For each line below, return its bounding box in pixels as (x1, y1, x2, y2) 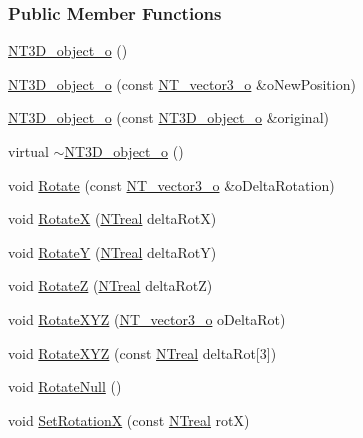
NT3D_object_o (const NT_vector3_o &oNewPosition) (8, 73, 356, 94)
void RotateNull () (8, 376, 122, 397)
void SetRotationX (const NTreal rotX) (8, 409, 250, 430)
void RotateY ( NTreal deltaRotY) (8, 241, 217, 262)
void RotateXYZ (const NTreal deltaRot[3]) (8, 342, 277, 363)
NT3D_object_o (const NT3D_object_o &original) (8, 107, 329, 128)
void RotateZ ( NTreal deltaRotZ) (8, 275, 213, 296)
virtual (8, 141, 49, 161)
